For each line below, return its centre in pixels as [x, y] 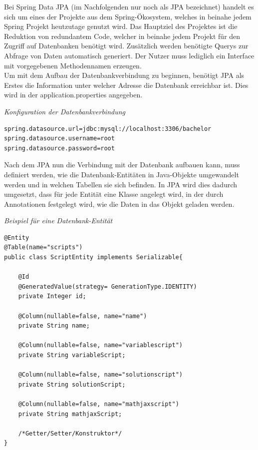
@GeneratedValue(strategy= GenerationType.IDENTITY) [108, 286]
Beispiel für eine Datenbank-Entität [58, 221]
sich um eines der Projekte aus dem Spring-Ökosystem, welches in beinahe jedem [128, 16]
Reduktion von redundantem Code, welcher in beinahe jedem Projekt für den [122, 36]
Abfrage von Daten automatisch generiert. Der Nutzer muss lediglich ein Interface [129, 55]
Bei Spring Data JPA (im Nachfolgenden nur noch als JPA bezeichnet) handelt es [129, 6]
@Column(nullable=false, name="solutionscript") [100, 375]
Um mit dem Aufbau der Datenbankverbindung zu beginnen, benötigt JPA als [124, 75]
